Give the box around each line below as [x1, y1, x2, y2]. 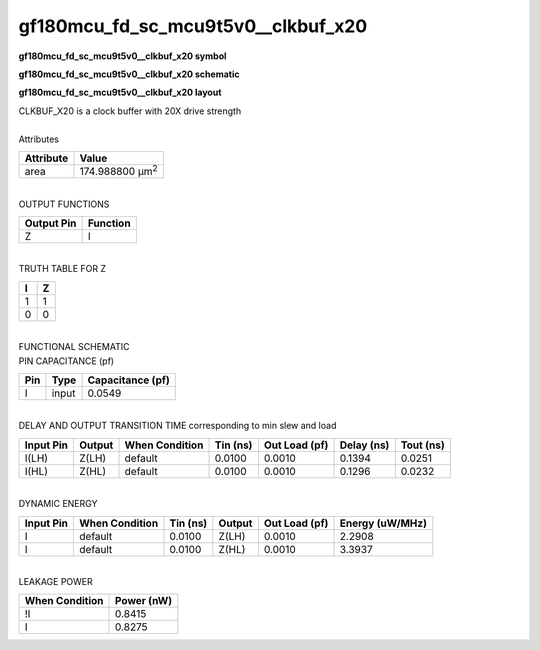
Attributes [18, 133, 60, 145]
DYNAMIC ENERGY [18, 498, 98, 510]
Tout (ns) [400, 438, 445, 452]
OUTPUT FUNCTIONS [18, 198, 110, 210]
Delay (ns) [339, 438, 390, 452]
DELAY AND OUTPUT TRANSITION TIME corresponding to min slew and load [18, 420, 337, 432]
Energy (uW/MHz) [339, 516, 427, 530]
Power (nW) [115, 594, 173, 608]
